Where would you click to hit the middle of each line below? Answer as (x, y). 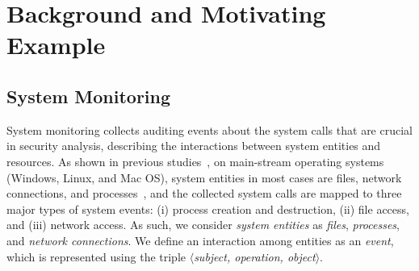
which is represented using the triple (96, 256)
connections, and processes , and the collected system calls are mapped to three (204, 193)
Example (56, 45)
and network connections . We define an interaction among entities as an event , (200, 240)
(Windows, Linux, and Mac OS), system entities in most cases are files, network (204, 177)
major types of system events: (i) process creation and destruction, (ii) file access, (208, 208)
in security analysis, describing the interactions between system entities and (194, 146)
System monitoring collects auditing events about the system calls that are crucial (209, 129)
